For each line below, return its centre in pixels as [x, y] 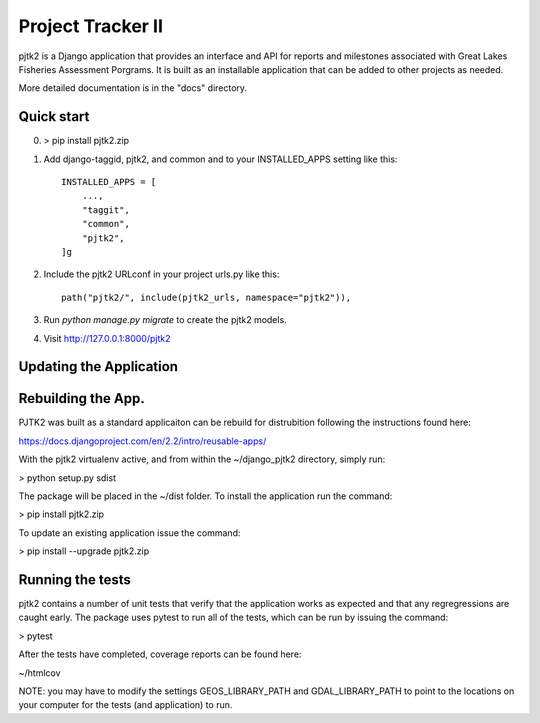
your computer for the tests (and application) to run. [125, 705]
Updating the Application [98, 366]
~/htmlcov [39, 672]
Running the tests [75, 579]
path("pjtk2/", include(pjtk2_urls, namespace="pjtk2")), [206, 297]
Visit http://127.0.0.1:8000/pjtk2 [107, 338]
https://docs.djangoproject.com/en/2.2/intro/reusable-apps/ [142, 441]
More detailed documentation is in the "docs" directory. [133, 88]
